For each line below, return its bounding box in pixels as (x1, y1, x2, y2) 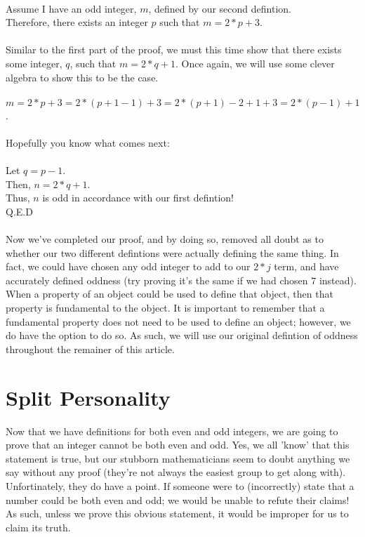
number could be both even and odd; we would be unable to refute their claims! (6, 492, 350, 507)
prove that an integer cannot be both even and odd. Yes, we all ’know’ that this (6, 437, 350, 452)
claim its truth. (6, 519, 71, 534)
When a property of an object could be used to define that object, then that (6, 286, 333, 301)
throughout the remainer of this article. (6, 341, 175, 356)
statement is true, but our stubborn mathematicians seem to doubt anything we (6, 451, 350, 465)
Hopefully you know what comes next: (6, 135, 170, 150)
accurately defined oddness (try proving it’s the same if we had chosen (6, 272, 308, 287)
